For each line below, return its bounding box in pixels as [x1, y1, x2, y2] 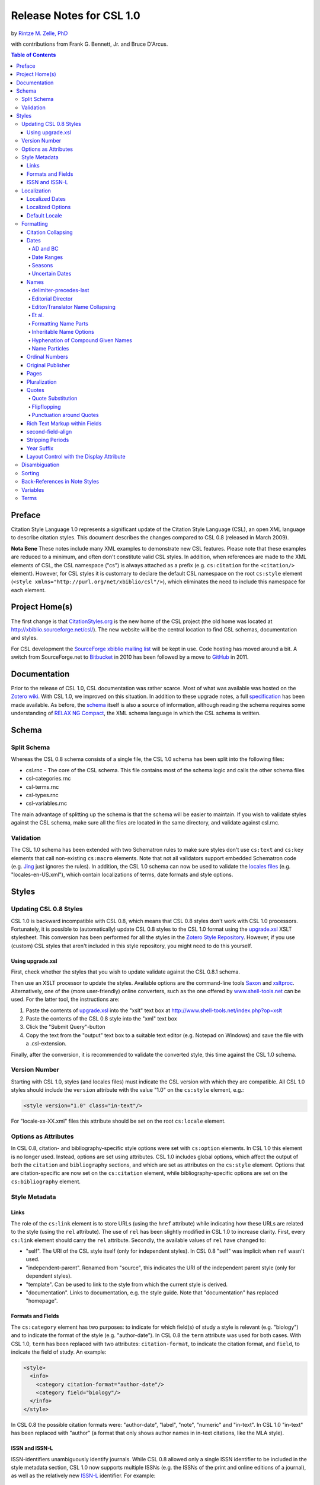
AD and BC [31, 245, 59, 252]
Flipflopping [31, 403, 61, 410]
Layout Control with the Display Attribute [27, 453, 126, 460]
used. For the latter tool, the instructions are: [11, 996, 120, 1003]
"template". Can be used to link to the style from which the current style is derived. [25, 1281, 228, 1288]
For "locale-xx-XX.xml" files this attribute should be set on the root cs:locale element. [11, 1117, 226, 1125]
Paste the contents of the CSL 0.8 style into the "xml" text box [25, 1015, 177, 1022]
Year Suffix [27, 444, 53, 451]
